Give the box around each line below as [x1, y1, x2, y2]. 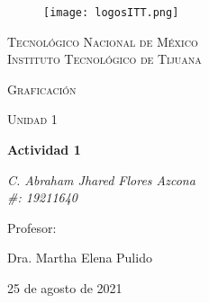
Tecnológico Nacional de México [7, 31, 198, 50]
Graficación [7, 79, 77, 98]
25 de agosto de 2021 [7, 279, 123, 297]
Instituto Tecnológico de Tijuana [7, 49, 202, 68]
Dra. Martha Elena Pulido [7, 248, 152, 267]
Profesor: [7, 218, 57, 236]
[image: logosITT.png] [43, 6, 179, 19]
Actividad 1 [7, 140, 81, 159]
